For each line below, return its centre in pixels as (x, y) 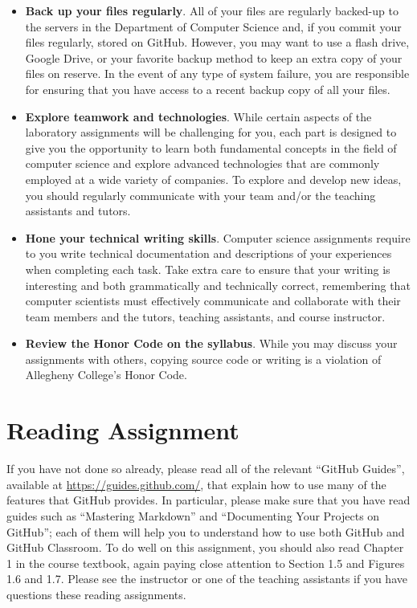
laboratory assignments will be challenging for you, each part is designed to (211, 132)
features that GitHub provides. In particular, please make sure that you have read (208, 500)
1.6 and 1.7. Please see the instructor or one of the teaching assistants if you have (207, 579)
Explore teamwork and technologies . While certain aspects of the (198, 116)
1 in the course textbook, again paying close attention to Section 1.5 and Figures (206, 563)
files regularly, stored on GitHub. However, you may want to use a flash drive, (217, 42)
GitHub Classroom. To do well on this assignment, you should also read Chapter (205, 547)
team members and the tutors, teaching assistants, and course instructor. (205, 316)
